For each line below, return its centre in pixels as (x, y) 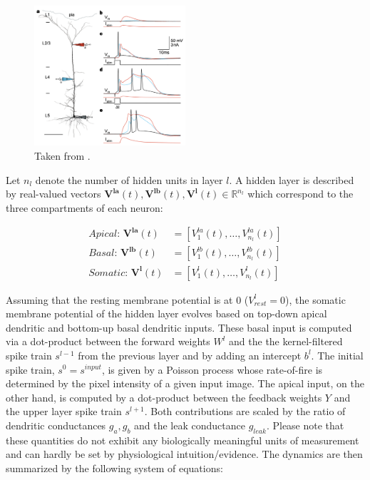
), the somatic (315, 299)
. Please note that (305, 425)
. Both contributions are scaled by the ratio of (245, 411)
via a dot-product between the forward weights (108, 341)
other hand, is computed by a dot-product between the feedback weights (164, 397)
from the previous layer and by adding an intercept (190, 355)
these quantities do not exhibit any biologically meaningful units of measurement (183, 440)
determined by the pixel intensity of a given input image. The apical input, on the (185, 383)
